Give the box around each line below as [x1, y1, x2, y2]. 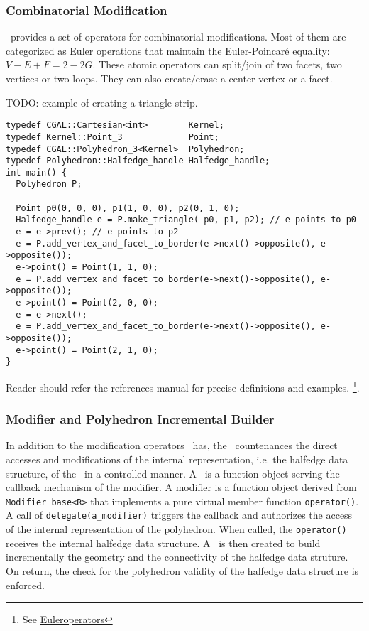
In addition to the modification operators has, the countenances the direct [6, 438, 338, 453]
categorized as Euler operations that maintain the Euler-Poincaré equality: [6, 43, 330, 58]
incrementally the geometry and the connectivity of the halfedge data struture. [6, 549, 348, 564]
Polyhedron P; [16, 179, 82, 190]
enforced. [6, 577, 45, 592]
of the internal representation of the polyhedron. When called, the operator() [6, 522, 347, 536]
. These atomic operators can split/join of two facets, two [92, 57, 342, 72]
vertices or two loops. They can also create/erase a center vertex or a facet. [6, 71, 333, 85]
